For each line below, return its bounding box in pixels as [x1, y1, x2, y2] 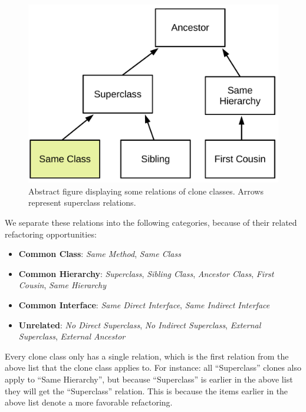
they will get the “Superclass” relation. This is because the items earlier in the [5, 384, 288, 397]
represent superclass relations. [28, 196, 136, 209]
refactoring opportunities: [5, 228, 97, 240]
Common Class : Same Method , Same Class [18, 248, 181, 260]
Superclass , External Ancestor [18, 330, 126, 342]
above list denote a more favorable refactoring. [5, 396, 173, 408]
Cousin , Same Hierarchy [18, 279, 106, 291]
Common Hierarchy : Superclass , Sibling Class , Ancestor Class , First [18, 267, 274, 279]
